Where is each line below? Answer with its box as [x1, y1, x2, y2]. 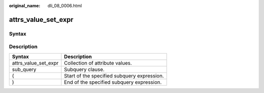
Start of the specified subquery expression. [64, 72, 164, 79]
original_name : [9, 3, 41, 8]
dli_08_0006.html [47, 3, 82, 8]
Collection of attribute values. [64, 59, 132, 66]
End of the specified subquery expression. [64, 78, 162, 85]
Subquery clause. [64, 66, 105, 73]
